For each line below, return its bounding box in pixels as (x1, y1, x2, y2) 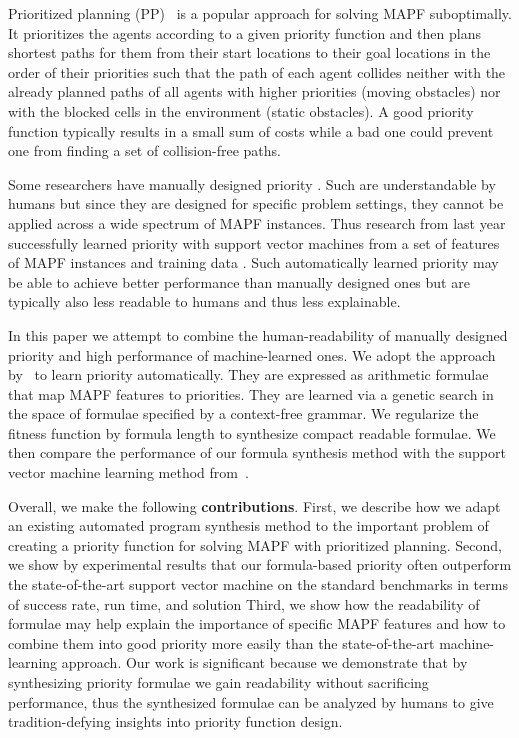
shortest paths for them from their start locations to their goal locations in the (8, 42, 491, 63)
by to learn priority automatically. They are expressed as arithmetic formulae (8, 364, 489, 385)
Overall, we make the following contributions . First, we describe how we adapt (8, 495, 501, 516)
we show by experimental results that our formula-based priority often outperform (8, 554, 512, 575)
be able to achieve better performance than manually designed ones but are (8, 271, 470, 292)
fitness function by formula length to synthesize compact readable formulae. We (8, 422, 496, 443)
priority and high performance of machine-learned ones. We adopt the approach (8, 344, 496, 365)
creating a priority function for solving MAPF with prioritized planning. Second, (8, 534, 502, 555)
